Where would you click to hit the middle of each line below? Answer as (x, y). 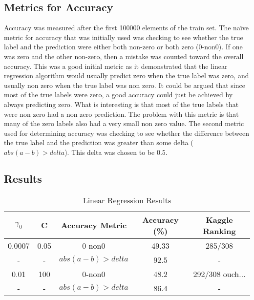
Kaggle (219, 219)
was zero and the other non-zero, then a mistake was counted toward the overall (124, 56)
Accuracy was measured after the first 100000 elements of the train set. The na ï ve (127, 28)
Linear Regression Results (127, 200)
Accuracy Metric (94, 225)
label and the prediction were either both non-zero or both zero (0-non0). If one (123, 47)
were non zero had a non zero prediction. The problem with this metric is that (121, 114)
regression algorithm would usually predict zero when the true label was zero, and (127, 75)
